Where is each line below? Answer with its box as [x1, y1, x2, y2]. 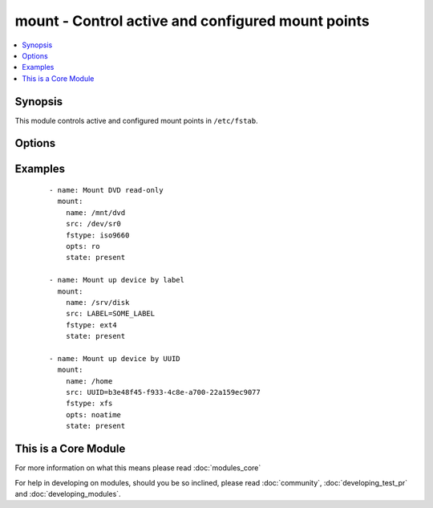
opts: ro [65, 242, 100, 250]
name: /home [65, 376, 113, 385]
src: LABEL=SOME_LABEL [65, 309, 156, 319]
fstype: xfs [65, 399, 113, 408]
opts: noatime [65, 410, 122, 419]
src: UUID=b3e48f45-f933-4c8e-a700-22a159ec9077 [65, 388, 261, 397]
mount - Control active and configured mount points [14, 12, 370, 30]
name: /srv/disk [65, 298, 130, 307]
